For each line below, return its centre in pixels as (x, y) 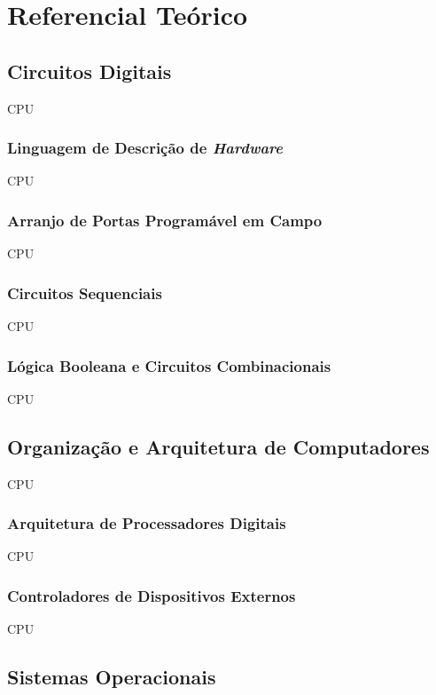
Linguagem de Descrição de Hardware (145, 148)
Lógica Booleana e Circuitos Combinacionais (169, 365)
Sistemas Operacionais (112, 677)
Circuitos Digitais (90, 71)
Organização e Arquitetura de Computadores (218, 446)
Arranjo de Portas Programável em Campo (165, 220)
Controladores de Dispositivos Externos (152, 595)
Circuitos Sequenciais (85, 292)
